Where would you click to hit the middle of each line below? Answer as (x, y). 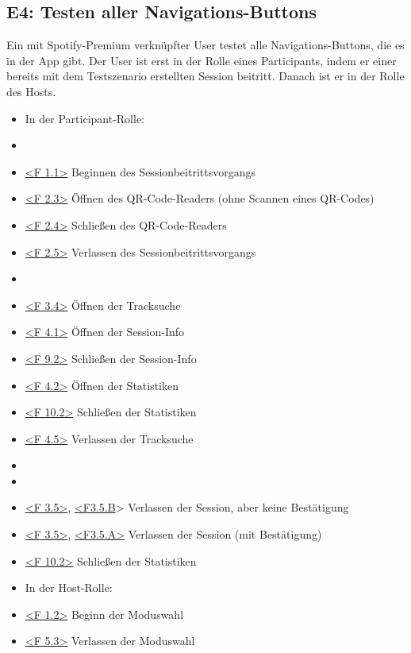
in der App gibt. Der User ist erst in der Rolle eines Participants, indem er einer (202, 60)
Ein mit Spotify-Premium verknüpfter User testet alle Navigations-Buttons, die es (205, 45)
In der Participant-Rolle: (85, 118)
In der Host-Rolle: (69, 587)
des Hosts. (31, 91)
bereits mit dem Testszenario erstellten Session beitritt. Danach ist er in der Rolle (205, 76)
